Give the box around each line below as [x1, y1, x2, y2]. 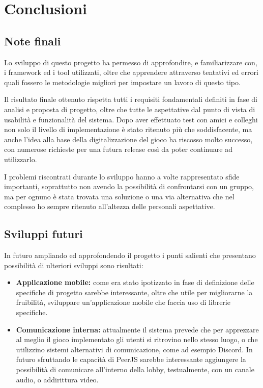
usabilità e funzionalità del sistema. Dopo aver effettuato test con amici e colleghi [4, 114, 258, 124]
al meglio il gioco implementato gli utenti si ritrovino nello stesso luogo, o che [16, 334, 258, 345]
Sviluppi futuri [4, 226, 83, 242]
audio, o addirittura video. [16, 374, 99, 384]
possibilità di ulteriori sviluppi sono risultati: [4, 260, 143, 270]
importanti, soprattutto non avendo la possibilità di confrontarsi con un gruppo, [4, 181, 254, 192]
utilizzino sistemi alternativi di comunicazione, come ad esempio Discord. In [16, 344, 253, 354]
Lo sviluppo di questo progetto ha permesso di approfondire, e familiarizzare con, [4, 57, 257, 67]
